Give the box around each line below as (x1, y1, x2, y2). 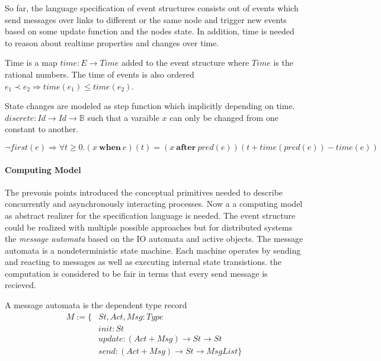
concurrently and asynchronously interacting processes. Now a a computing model (5, 197, 303, 210)
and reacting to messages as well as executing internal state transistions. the (5, 255, 282, 268)
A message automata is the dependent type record (5, 299, 187, 311)
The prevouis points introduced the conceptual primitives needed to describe (5, 186, 283, 198)
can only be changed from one (169, 111, 278, 123)
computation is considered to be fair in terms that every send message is (5, 267, 268, 279)
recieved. (5, 279, 36, 291)
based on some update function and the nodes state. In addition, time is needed (5, 25, 294, 37)
